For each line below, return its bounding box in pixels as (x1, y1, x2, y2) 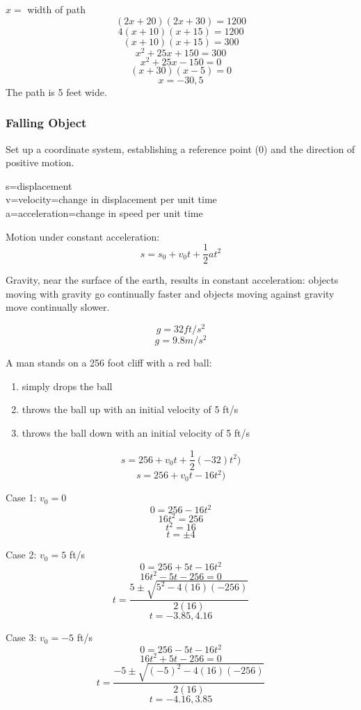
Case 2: (6, 547, 37, 562)
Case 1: (6, 490, 37, 505)
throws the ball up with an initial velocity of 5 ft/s (22, 402, 239, 417)
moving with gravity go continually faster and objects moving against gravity (6, 286, 335, 300)
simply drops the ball (22, 378, 113, 393)
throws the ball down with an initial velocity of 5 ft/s (22, 425, 250, 439)
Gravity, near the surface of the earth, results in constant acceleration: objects (6, 273, 339, 287)
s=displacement (6, 178, 72, 193)
